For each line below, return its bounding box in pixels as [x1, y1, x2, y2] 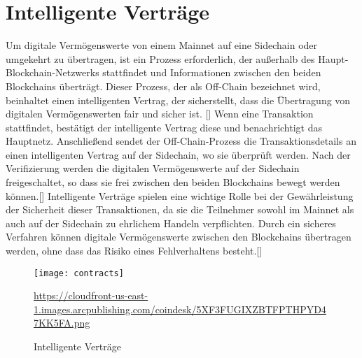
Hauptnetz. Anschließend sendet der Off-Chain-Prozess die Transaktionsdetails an [6, 134, 356, 148]
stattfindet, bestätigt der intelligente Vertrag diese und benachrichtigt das [6, 120, 322, 134]
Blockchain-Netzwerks [6, 65, 99, 80]
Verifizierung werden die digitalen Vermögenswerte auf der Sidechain [6, 161, 300, 176]
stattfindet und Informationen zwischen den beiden [102, 65, 321, 80]
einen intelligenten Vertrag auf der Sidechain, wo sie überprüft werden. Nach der [6, 147, 351, 162]
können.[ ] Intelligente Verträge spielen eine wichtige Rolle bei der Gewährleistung [6, 188, 354, 203]
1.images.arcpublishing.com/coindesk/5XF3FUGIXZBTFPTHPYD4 [34, 301, 326, 316]
